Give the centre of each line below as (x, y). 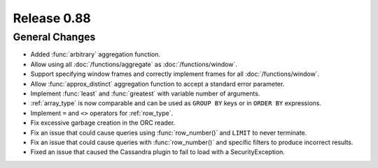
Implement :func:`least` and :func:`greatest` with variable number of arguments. (145, 93)
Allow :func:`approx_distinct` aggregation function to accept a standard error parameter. (157, 84)
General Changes (54, 37)
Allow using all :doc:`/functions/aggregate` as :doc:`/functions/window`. (134, 64)
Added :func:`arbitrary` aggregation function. (96, 54)
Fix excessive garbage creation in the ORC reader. (103, 123)
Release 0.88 (52, 18)
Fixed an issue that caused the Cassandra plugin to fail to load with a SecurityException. (157, 152)
